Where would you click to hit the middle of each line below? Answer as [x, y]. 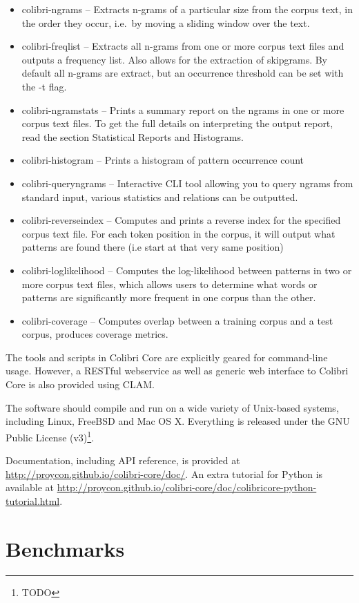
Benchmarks [65, 548]
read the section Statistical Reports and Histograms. [133, 136]
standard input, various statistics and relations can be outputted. [160, 197]
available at [30, 487]
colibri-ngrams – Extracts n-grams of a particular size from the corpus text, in [187, 9]
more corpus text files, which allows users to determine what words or [169, 284]
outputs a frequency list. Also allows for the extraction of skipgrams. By [174, 59]
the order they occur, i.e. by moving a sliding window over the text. [166, 22]
